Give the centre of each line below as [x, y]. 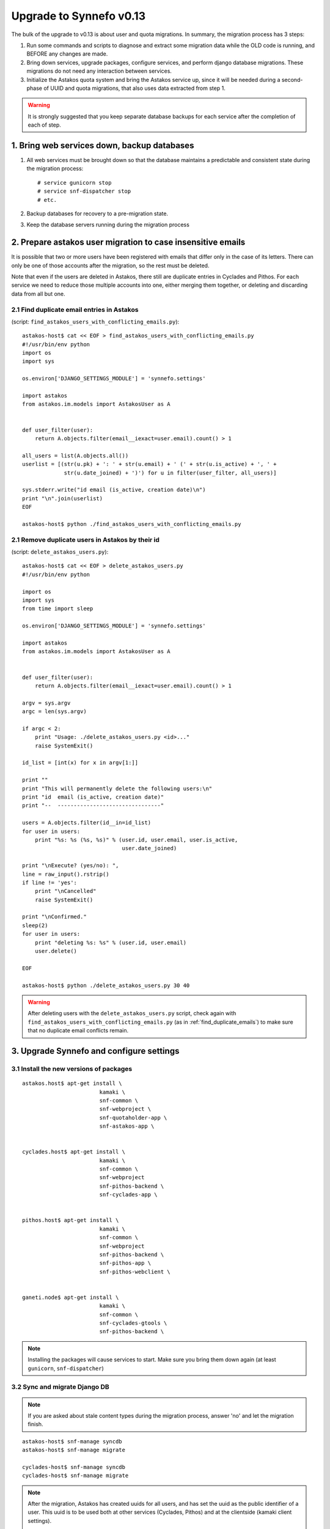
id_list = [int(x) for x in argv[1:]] [80, 763]
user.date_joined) [149, 848]
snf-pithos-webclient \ [135, 1272]
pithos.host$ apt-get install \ [71, 1220]
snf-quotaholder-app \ [133, 1117]
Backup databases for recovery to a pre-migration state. [97, 213]
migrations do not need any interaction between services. [99, 71]
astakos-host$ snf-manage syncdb [72, 1441]
